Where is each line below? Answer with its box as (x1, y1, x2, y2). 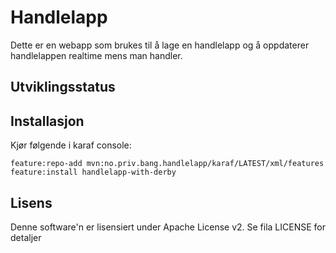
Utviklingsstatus (10, 79, 116, 96)
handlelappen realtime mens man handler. (10, 49, 183, 61)
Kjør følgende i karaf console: (10, 139, 132, 151)
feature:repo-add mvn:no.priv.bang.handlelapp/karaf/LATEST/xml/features (10, 159, 325, 169)
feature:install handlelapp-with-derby (10, 167, 177, 178)
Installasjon (10, 112, 85, 130)
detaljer (10, 231, 42, 243)
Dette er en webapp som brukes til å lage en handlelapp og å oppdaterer (10, 39, 310, 51)
